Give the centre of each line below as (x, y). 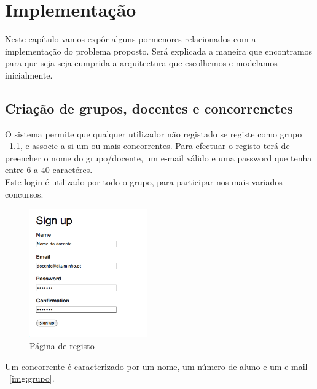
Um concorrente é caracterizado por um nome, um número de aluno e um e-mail (156, 366)
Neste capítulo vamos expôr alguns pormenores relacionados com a (131, 39)
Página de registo (62, 345)
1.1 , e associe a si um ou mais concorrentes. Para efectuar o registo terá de (150, 146)
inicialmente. (29, 75)
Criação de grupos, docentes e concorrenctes (149, 108)
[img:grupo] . (32, 378)
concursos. (24, 194)
